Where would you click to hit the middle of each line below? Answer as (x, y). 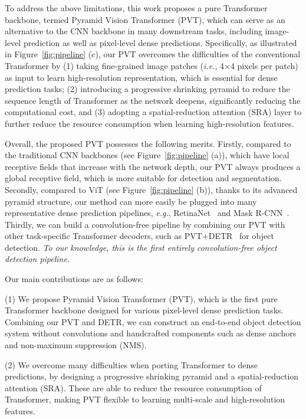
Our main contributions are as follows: (74, 279)
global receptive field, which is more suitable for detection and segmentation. (143, 178)
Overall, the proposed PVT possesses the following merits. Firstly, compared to (148, 143)
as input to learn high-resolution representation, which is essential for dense (141, 77)
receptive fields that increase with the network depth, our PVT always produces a (153, 166)
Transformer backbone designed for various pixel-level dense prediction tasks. (144, 310)
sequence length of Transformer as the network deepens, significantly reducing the (153, 100)
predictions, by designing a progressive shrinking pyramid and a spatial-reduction (152, 376)
